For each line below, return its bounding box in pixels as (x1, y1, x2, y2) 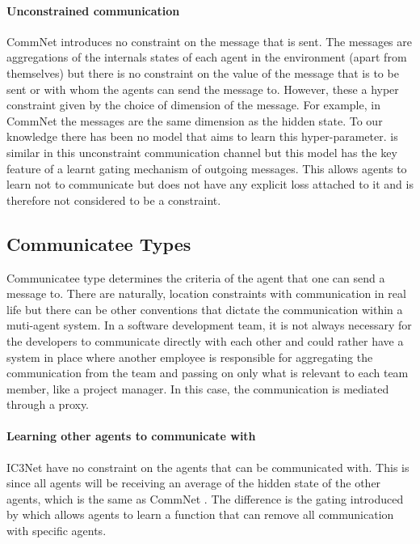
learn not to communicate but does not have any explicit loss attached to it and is (6, 176, 414, 193)
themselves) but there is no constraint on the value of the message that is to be (6, 64, 399, 81)
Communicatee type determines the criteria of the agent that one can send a (6, 269, 385, 286)
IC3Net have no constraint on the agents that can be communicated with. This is (6, 458, 409, 475)
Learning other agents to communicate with (6, 427, 256, 444)
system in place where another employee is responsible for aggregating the (6, 348, 373, 365)
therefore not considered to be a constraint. (6, 191, 221, 208)
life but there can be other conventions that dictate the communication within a (6, 300, 403, 317)
